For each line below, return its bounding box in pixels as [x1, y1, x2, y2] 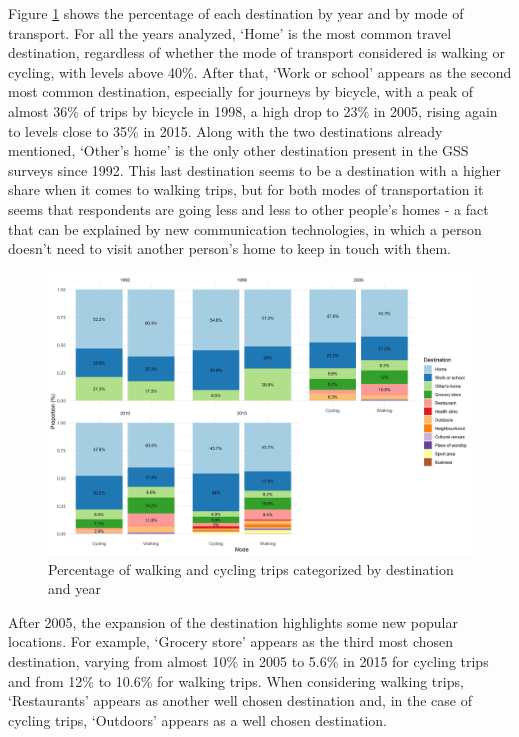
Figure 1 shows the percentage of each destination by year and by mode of [8, 3, 464, 23]
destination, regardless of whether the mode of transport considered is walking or [8, 42, 505, 63]
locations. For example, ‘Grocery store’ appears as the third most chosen [8, 631, 454, 652]
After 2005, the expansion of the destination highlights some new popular [8, 611, 458, 632]
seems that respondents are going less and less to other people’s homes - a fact [8, 198, 489, 219]
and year [48, 578, 101, 599]
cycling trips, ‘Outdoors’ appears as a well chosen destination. [8, 709, 387, 730]
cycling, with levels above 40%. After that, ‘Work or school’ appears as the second [8, 61, 512, 82]
